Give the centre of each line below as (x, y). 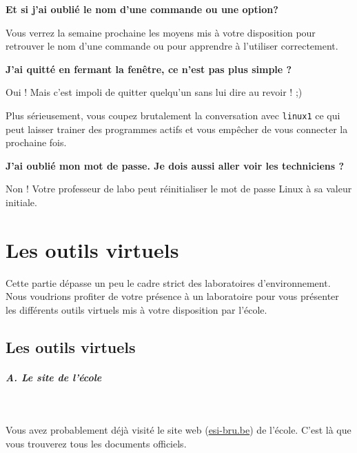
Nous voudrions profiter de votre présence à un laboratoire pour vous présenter (172, 296)
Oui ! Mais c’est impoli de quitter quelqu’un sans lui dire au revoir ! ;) (154, 92)
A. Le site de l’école (54, 377)
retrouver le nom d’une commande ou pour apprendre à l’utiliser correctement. (172, 46)
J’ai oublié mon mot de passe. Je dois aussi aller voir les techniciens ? (175, 165)
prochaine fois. (36, 142)
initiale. (21, 202)
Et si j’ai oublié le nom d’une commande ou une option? (142, 9)
